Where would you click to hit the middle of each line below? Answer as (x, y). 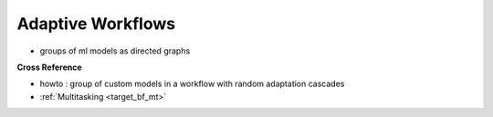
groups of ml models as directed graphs (115, 51)
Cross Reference (49, 67)
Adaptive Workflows (96, 24)
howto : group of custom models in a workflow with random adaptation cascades (192, 84)
